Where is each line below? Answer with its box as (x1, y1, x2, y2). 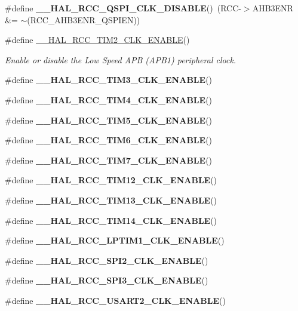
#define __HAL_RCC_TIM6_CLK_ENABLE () (5, 134, 213, 146)
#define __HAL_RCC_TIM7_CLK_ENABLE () (5, 153, 213, 166)
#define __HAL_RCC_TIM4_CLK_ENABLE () (5, 93, 213, 106)
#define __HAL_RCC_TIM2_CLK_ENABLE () (5, 33, 190, 46)
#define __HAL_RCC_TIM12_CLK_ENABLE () (5, 174, 217, 186)
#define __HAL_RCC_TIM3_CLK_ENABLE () (5, 73, 213, 86)
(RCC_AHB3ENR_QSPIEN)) (27, 13, 140, 26)
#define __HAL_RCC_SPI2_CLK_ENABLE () (5, 254, 208, 266)
